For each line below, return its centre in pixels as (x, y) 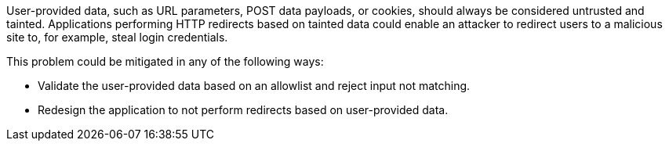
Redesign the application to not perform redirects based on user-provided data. (243, 110)
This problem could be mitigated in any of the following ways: (165, 61)
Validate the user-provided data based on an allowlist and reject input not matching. (254, 86)
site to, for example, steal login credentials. (117, 37)
